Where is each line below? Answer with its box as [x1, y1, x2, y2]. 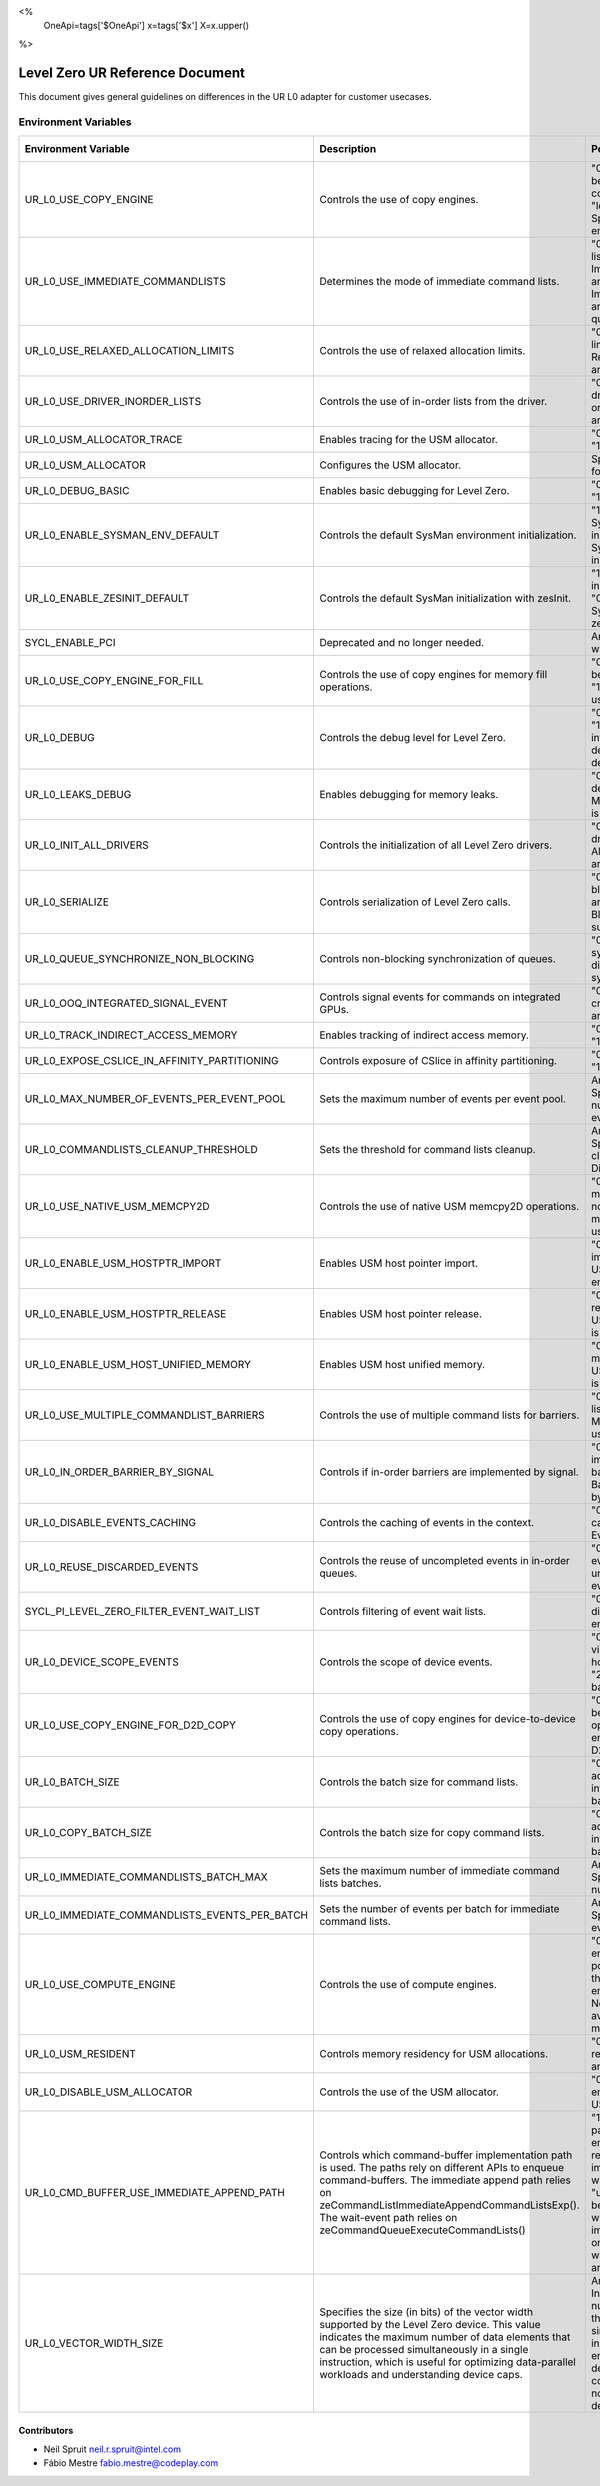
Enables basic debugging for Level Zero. [319, 483, 510, 497]
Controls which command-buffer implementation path [319, 2148, 573, 2162]
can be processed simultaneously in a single [319, 2342, 529, 2356]
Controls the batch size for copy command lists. [319, 1825, 545, 1839]
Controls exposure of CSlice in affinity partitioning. [319, 1053, 558, 1067]
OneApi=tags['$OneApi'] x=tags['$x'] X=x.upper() [43, 20, 250, 32]
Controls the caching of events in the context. [319, 1515, 535, 1529]
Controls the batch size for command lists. [319, 1775, 519, 1789]
